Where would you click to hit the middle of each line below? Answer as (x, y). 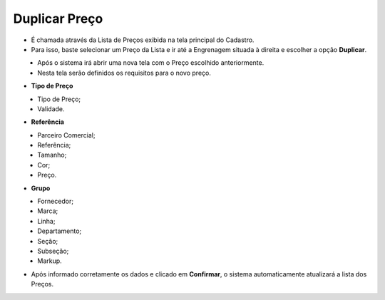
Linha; (46, 221)
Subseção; (53, 251)
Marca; (48, 211)
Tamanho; (52, 155)
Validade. (51, 109)
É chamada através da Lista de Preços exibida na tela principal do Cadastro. (143, 40)
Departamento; (60, 231)
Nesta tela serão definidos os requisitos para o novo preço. (124, 73)
